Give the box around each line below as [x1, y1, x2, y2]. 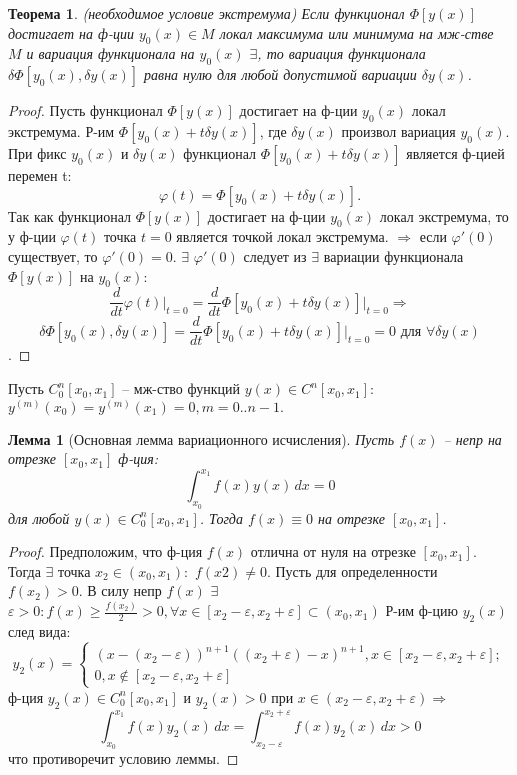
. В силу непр [78, 580, 162, 601]
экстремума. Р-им [8, 120, 115, 141]
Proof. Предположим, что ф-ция [8, 541, 203, 562]
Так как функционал [8, 205, 131, 226]
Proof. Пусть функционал [8, 100, 163, 121]
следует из [243, 245, 307, 266]
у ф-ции [8, 226, 56, 247]
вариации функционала [323, 245, 464, 266]
